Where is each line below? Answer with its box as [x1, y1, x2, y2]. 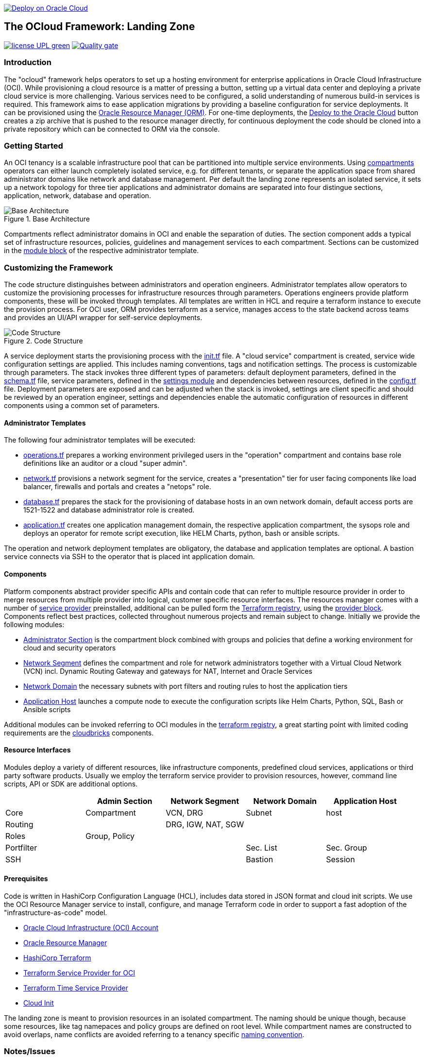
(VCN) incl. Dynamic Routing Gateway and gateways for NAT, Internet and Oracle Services [23, 666, 312, 675]
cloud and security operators [23, 643, 116, 652]
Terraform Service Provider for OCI [23, 968, 135, 977]
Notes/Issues [4, 1046, 55, 1057]
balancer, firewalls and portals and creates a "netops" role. [23, 482, 211, 491]
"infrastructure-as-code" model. [4, 908, 107, 917]
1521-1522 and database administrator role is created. [23, 506, 195, 514]
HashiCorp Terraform [23, 953, 91, 962]
